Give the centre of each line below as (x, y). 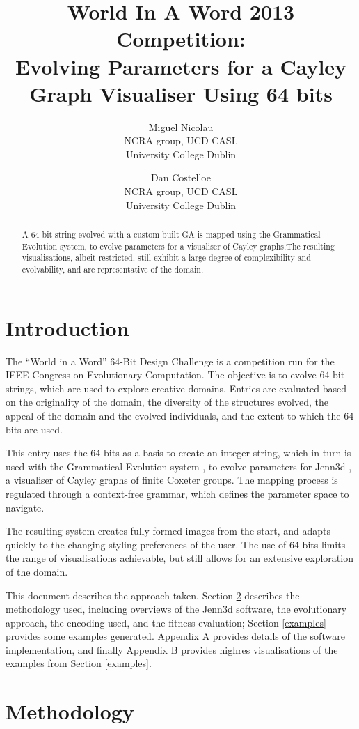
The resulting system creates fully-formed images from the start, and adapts (168, 531)
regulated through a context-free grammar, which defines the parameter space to (177, 493)
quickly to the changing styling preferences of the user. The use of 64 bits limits (176, 544)
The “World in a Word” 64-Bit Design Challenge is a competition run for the (170, 361)
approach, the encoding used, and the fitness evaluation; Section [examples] (166, 622)
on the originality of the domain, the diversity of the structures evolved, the (167, 402)
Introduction (67, 327)
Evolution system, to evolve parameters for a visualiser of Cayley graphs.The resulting (178, 246)
